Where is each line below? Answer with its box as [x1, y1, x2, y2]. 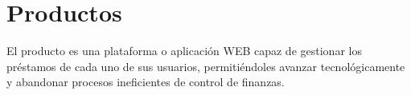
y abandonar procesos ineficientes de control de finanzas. [6, 73, 285, 90]
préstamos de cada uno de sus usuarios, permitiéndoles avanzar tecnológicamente [6, 57, 405, 74]
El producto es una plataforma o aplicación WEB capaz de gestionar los [6, 42, 362, 59]
